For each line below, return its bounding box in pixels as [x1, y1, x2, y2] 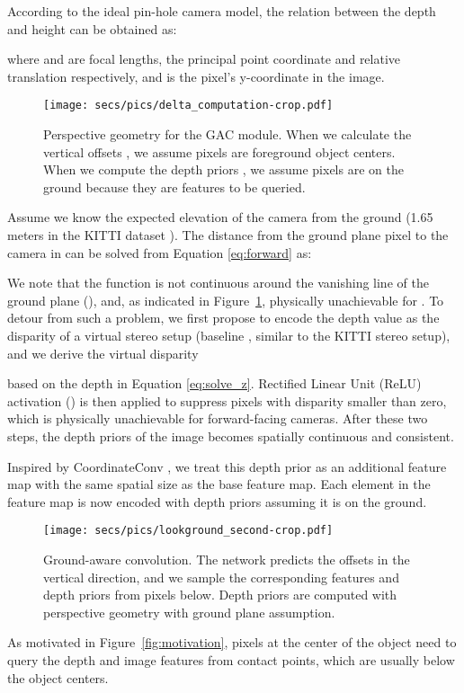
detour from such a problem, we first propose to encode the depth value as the [7, 308, 440, 327]
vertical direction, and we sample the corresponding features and [43, 567, 399, 586]
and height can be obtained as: [7, 19, 177, 38]
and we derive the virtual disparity [7, 343, 199, 362]
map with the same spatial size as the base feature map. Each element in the [7, 475, 431, 493]
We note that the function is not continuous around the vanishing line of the [7, 273, 429, 292]
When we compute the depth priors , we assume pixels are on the [43, 160, 404, 179]
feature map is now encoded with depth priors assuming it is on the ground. [7, 492, 427, 511]
